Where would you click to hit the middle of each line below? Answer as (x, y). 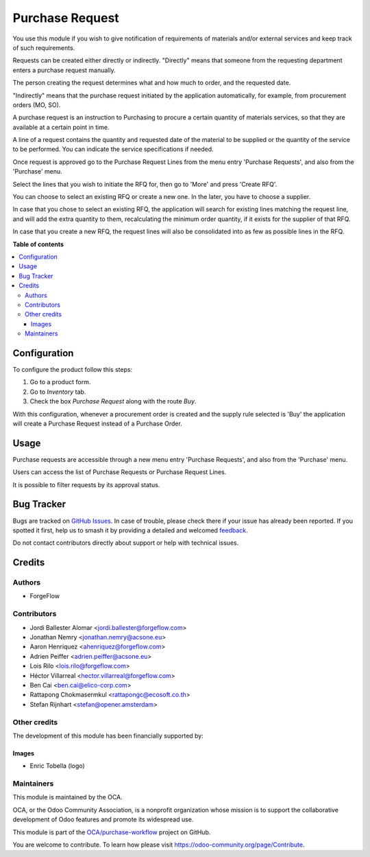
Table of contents (38, 244)
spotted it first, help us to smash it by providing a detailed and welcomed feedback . (130, 530)
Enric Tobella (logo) (57, 766)
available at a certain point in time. (61, 127)
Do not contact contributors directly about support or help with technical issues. (126, 543)
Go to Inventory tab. (58, 392)
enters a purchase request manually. (64, 70)
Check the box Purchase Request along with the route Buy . (113, 401)
